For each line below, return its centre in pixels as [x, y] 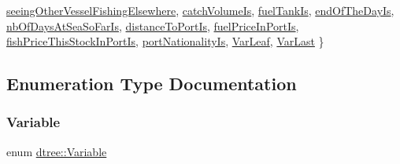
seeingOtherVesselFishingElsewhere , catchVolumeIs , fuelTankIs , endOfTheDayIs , [200, 10]
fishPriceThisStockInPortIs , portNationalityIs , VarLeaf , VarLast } [165, 41]
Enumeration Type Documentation [152, 84]
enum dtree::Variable [57, 151]
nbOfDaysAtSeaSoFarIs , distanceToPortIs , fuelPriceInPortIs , [153, 26]
